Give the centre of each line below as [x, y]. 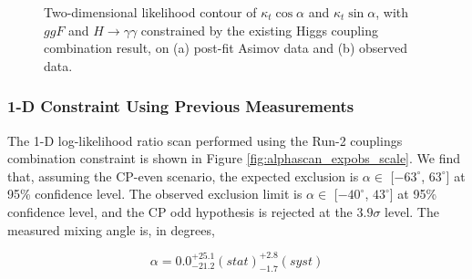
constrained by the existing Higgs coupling [259, 30]
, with [392, 12]
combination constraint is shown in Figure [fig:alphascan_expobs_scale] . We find [234, 158]
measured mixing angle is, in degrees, [111, 229]
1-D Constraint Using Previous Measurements [181, 106]
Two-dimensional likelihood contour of [150, 12]
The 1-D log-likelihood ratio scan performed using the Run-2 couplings [205, 140]
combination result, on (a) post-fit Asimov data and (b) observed [226, 48]
